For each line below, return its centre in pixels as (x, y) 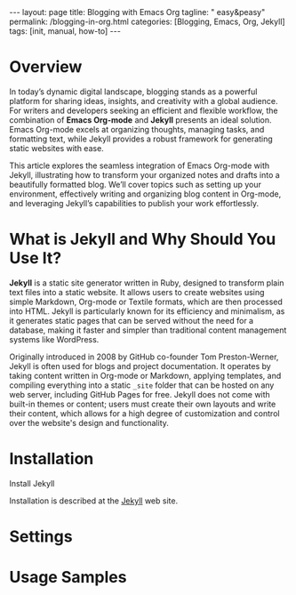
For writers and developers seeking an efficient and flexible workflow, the (144, 110)
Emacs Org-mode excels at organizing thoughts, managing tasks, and (137, 129)
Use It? (36, 258)
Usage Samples (68, 578)
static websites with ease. (56, 148)
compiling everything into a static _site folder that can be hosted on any (142, 385)
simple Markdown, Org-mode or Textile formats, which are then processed (146, 302)
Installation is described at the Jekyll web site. (94, 501)
